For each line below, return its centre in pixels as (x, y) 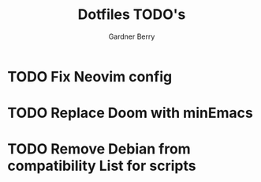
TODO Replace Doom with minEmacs (130, 113)
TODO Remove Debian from (99, 149)
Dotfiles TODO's (132, 15)
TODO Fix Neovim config (90, 76)
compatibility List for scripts (102, 166)
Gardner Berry (132, 36)
